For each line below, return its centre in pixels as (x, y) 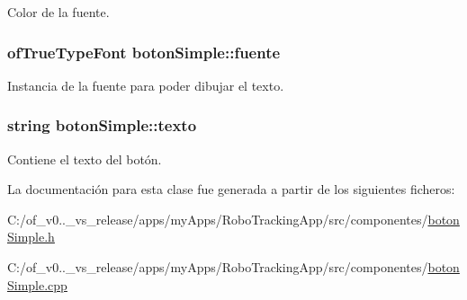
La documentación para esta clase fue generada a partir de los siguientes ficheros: (231, 189)
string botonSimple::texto (102, 125)
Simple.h (31, 237)
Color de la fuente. (58, 12)
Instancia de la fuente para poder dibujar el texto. (146, 85)
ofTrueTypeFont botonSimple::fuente (144, 52)
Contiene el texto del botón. (85, 159)
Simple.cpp (37, 284)
